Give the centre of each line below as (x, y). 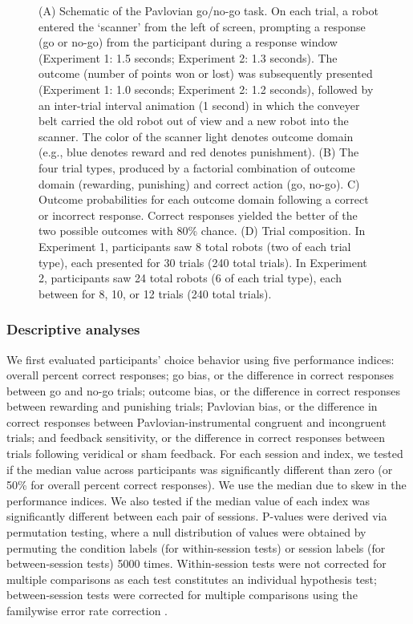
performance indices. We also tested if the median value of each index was (188, 500)
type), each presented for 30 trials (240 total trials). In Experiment (203, 262)
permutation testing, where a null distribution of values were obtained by (186, 532)
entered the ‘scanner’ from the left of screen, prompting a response (202, 26)
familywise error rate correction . (87, 610)
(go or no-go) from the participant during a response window (188, 42)
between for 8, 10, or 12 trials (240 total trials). (155, 293)
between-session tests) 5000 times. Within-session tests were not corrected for (196, 563)
